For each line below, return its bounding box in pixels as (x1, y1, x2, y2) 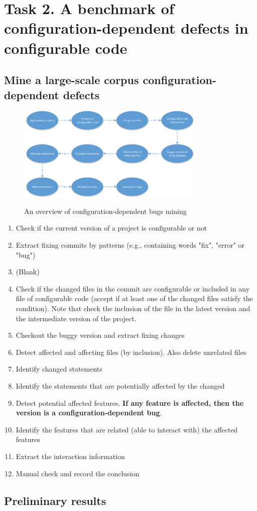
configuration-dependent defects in (4, 18, 248, 38)
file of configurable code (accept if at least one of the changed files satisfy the (16, 293, 253, 304)
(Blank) (16, 266, 40, 277)
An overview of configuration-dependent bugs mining (24, 205, 187, 216)
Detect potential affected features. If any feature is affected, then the (16, 397, 244, 408)
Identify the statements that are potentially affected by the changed (16, 380, 225, 391)
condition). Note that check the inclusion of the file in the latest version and (16, 303, 250, 313)
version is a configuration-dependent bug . (16, 407, 162, 418)
